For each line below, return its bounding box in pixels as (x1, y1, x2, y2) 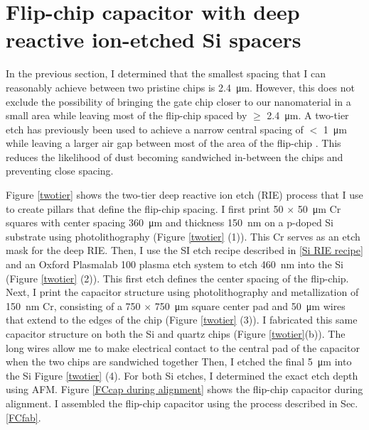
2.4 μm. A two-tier (267, 108, 349, 123)
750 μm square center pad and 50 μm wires (154, 298, 346, 313)
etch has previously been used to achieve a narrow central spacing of (6, 121, 304, 136)
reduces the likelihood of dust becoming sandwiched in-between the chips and (6, 149, 343, 164)
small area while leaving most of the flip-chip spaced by (6, 108, 247, 123)
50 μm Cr (297, 201, 341, 216)
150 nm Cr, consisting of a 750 (6, 298, 141, 313)
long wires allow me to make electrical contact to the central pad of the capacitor (6, 340, 360, 355)
